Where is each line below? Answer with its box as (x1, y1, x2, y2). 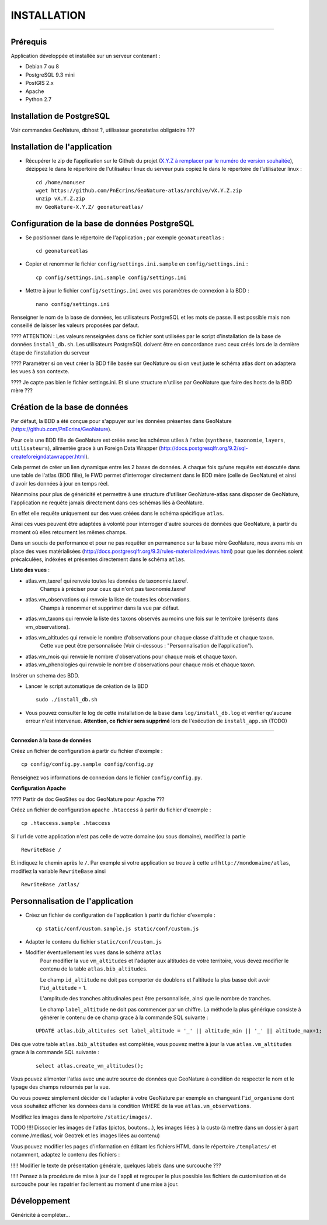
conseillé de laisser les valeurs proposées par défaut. (11, 322, 140, 329)
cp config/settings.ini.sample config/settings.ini (36, 274, 187, 281)
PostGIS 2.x (25, 80, 54, 87)
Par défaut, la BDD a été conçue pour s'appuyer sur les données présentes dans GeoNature (11, 418, 232, 425)
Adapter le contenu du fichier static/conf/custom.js (25, 938, 162, 945)
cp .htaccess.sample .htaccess (21, 820, 111, 827)
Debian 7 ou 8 (25, 63, 60, 70)
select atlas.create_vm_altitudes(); (36, 1062, 144, 1069)
